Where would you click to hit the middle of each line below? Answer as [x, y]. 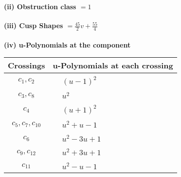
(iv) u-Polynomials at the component [67, 44]
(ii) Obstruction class [40, 6]
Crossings [27, 65]
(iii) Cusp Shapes [34, 25]
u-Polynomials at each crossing [113, 65]
